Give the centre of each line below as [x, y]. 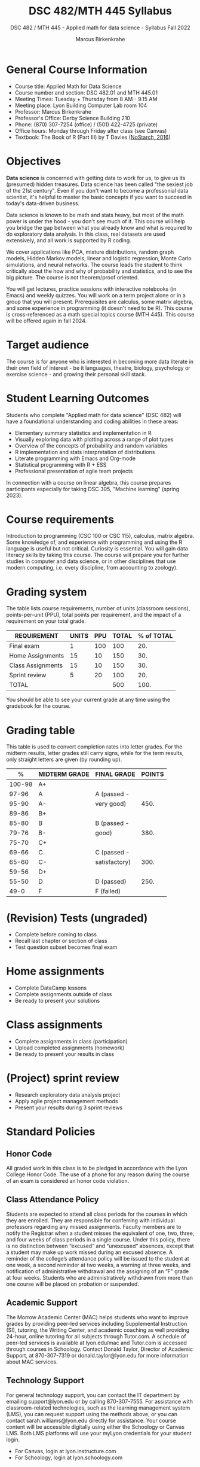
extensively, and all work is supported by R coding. [69, 240]
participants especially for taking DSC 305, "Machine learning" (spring [93, 489]
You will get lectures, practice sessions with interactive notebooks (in [91, 289]
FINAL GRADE [115, 774]
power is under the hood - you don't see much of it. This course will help [96, 221]
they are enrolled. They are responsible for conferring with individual [90, 1220]
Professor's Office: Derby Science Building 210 [72, 118]
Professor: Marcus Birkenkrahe [53, 111]
